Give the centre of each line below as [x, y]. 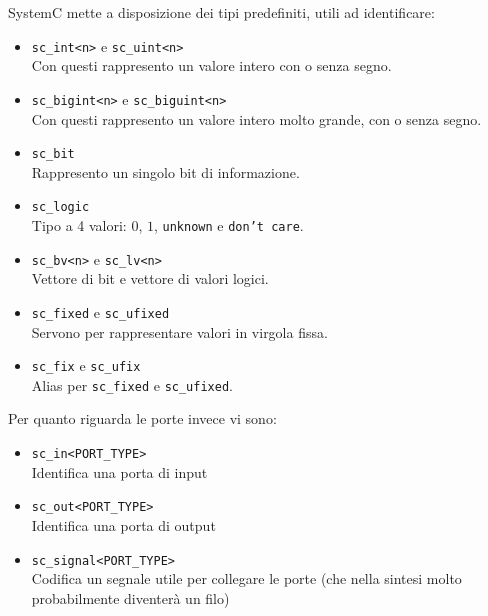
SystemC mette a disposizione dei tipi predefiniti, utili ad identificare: [221, 12]
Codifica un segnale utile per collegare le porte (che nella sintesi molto [246, 578]
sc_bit [53, 154]
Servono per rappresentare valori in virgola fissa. [179, 331]
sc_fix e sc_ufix [86, 365]
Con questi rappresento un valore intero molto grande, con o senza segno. [256, 118]
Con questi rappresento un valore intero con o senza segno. [211, 65]
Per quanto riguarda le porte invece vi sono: [142, 418]
